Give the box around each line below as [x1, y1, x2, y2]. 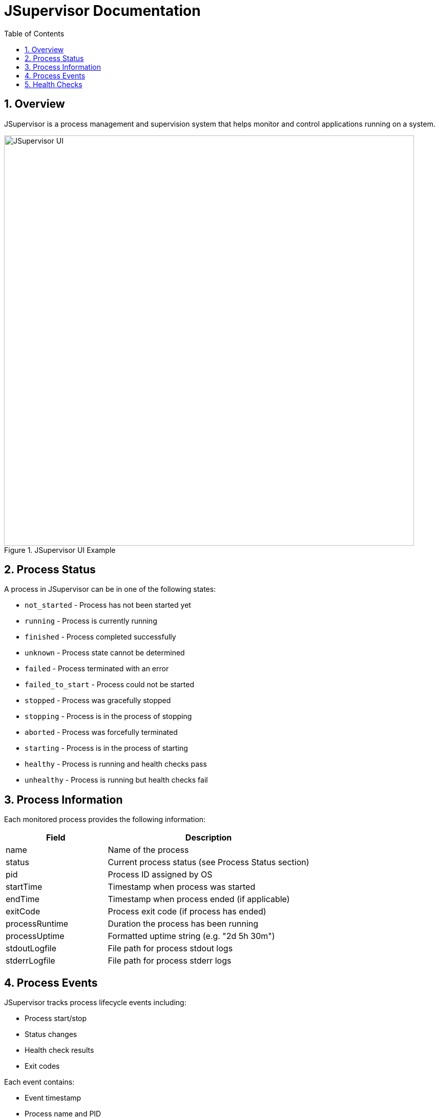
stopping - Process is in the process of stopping [25, 712, 192, 721]
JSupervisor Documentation [4, 2, 201, 19]
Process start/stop [25, 1014, 87, 1023]
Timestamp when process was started [108, 882, 256, 892]
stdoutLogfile [6, 943, 57, 954]
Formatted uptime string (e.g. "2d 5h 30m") [108, 931, 275, 942]
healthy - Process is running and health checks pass [25, 760, 207, 769]
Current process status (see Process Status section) [108, 857, 309, 868]
